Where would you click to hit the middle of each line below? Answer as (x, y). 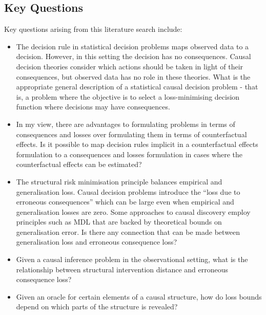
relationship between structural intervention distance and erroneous (122, 269)
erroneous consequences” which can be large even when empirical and (125, 202)
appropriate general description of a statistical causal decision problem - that (137, 87)
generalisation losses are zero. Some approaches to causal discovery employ (133, 211)
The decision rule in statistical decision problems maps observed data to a (132, 46)
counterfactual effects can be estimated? (79, 164)
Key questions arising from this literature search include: (93, 29)
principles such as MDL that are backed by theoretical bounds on (119, 222)
